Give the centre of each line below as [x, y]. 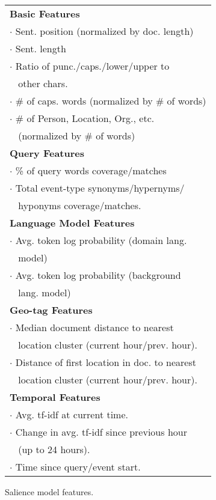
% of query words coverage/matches [91, 170]
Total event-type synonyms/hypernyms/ [100, 188]
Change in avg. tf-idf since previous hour [101, 432]
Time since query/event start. [78, 467]
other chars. [43, 83]
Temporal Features [55, 397]
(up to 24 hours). [54, 449]
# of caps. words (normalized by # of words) [111, 101]
